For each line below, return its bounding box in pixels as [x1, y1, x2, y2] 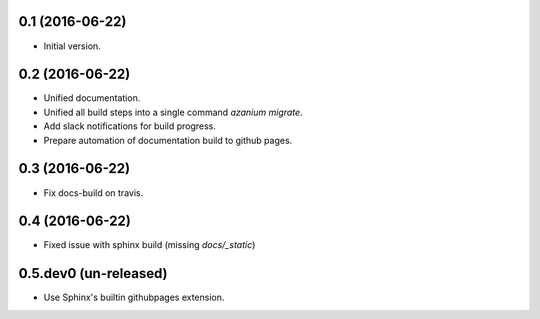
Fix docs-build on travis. [43, 186, 144, 199]
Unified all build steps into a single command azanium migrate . [43, 106, 304, 118]
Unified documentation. [43, 92, 141, 104]
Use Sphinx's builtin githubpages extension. [43, 291, 225, 304]
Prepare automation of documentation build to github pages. [43, 134, 293, 146]
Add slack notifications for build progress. [43, 120, 217, 132]
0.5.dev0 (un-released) [18, 265, 168, 282]
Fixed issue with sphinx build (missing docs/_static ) [43, 239, 256, 251]
